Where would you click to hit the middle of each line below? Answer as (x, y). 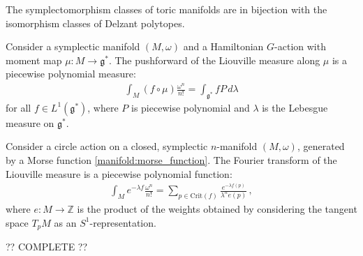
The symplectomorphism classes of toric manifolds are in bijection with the (166, 9)
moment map (34, 60)
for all (18, 107)
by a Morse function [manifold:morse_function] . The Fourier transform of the (171, 160)
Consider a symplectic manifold (73, 46)
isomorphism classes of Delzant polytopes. (95, 23)
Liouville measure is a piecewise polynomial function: (119, 173)
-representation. (123, 222)
